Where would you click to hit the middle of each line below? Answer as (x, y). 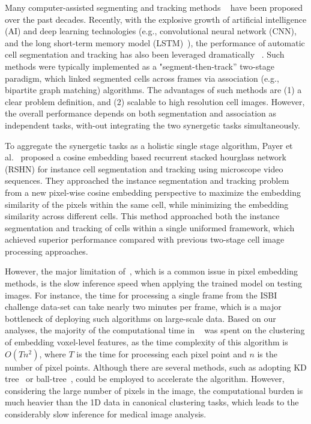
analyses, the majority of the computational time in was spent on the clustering (155, 330)
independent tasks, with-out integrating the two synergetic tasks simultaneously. (152, 125)
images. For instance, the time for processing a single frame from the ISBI (141, 295)
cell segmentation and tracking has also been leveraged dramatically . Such (145, 54)
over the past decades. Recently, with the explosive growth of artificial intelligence (156, 19)
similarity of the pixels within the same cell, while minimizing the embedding (147, 204)
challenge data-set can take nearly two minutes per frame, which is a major (143, 307)
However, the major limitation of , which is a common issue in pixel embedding (151, 271)
